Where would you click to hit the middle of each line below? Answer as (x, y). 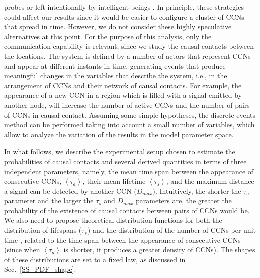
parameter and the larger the (49, 200)
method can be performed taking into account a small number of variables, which (129, 125)
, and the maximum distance (210, 181)
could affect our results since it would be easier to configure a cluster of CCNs (124, 16)
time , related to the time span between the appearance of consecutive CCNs (122, 240)
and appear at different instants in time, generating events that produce (115, 65)
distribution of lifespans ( (43, 230)
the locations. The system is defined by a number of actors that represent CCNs (127, 55)
